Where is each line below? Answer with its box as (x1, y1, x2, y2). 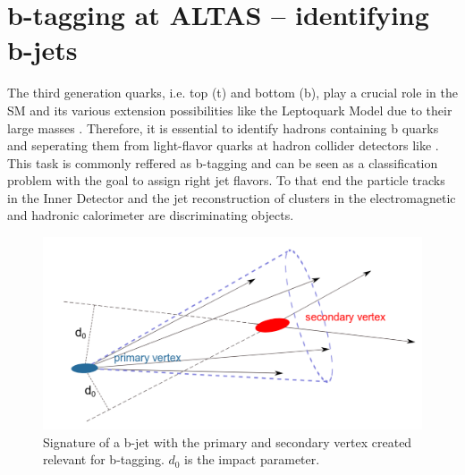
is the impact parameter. (184, 450, 320, 469)
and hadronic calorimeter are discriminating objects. (7, 206, 294, 225)
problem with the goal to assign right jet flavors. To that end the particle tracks (7, 171, 445, 190)
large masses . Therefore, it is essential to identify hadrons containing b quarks (7, 118, 439, 137)
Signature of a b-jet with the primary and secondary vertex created (43, 432, 412, 451)
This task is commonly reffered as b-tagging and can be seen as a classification (7, 153, 438, 172)
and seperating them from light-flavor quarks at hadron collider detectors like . (7, 136, 439, 155)
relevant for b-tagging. (43, 450, 165, 469)
